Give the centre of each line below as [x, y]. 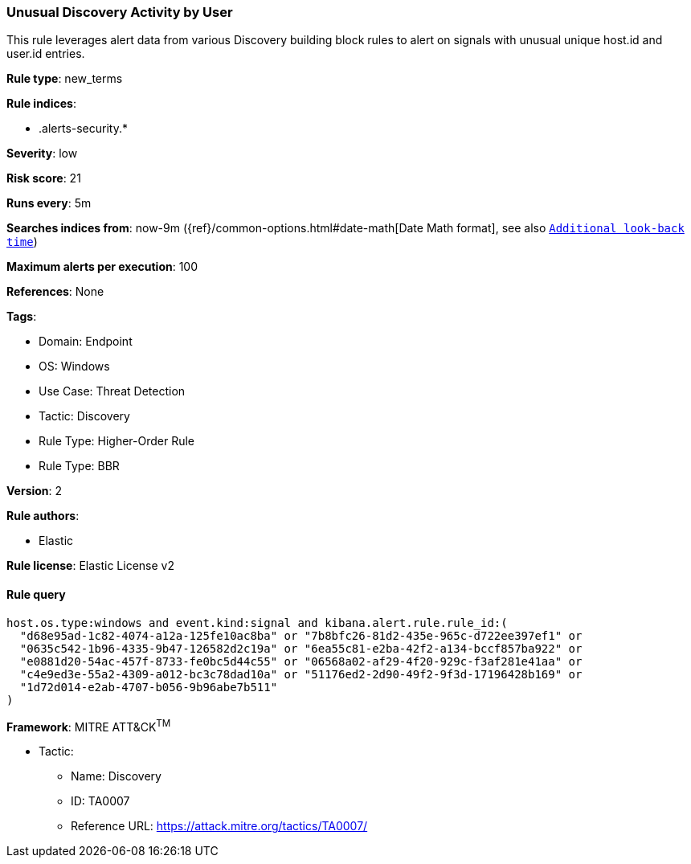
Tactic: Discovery [84, 416]
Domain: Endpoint [86, 342]
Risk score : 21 [44, 178]
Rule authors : [43, 516]
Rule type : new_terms [65, 79]
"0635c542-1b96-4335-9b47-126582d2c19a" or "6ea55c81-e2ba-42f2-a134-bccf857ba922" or [301, 648]
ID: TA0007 [100, 801]
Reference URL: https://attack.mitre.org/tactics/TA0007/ [219, 826]
